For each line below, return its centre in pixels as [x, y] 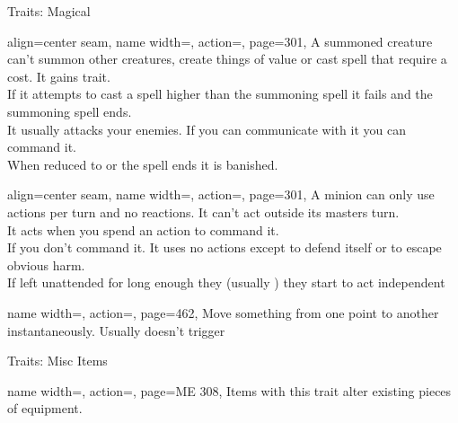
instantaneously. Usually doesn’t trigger [116, 330]
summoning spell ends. [70, 111]
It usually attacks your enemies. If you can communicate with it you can [207, 129]
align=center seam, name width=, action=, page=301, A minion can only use [221, 194]
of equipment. [45, 408]
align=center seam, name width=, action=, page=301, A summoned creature [220, 41]
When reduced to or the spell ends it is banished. [143, 164]
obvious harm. [46, 264]
